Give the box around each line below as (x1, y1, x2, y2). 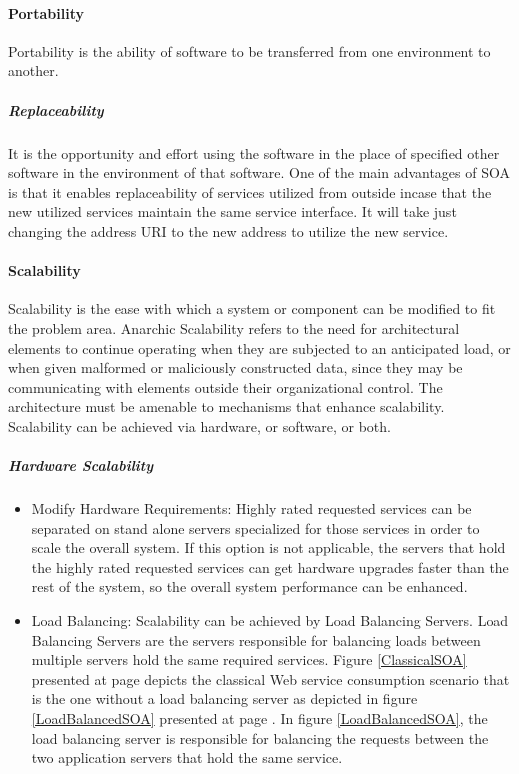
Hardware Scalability (8, 455, 154, 476)
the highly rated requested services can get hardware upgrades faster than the (31, 556, 509, 577)
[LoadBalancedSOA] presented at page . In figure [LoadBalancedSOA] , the (31, 707, 488, 728)
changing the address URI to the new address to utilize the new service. (8, 220, 449, 241)
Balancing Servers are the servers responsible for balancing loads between (31, 629, 481, 650)
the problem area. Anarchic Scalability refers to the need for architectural (8, 317, 460, 338)
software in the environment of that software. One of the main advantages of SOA (8, 162, 510, 183)
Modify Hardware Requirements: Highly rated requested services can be (31, 498, 472, 519)
